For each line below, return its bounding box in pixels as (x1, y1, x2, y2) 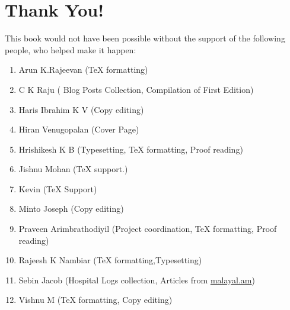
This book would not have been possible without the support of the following (5, 32, 285, 44)
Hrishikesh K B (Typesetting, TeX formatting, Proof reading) (18, 143, 243, 155)
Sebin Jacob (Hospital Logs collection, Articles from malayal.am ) (18, 273, 255, 286)
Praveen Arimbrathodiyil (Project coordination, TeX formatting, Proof (18, 222, 277, 235)
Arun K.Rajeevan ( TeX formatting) (18, 63, 148, 76)
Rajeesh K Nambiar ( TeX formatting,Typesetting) (18, 254, 202, 266)
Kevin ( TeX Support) (18, 182, 97, 195)
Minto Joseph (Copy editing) (18, 202, 124, 215)
